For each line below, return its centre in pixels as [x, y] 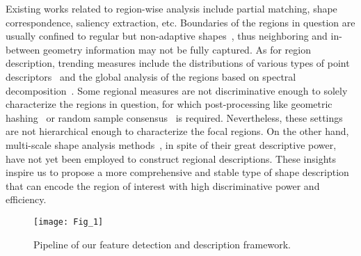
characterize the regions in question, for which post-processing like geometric [169, 104]
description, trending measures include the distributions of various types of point [178, 63]
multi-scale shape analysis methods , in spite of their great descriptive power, [171, 144]
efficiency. [26, 199]
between [23, 49]
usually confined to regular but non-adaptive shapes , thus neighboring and [167, 36]
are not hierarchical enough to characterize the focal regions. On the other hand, [177, 131]
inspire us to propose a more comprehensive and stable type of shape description [177, 172]
